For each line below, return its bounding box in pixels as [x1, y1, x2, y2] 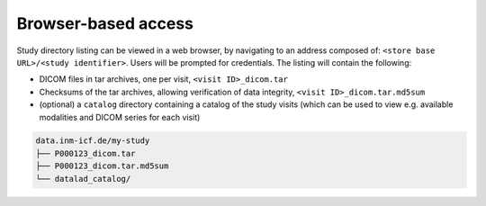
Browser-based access [16, 13, 193, 33]
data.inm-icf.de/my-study [35, 136, 150, 146]
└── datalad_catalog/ [35, 174, 131, 184]
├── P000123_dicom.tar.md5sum [35, 161, 169, 171]
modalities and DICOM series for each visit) [39, 112, 201, 122]
